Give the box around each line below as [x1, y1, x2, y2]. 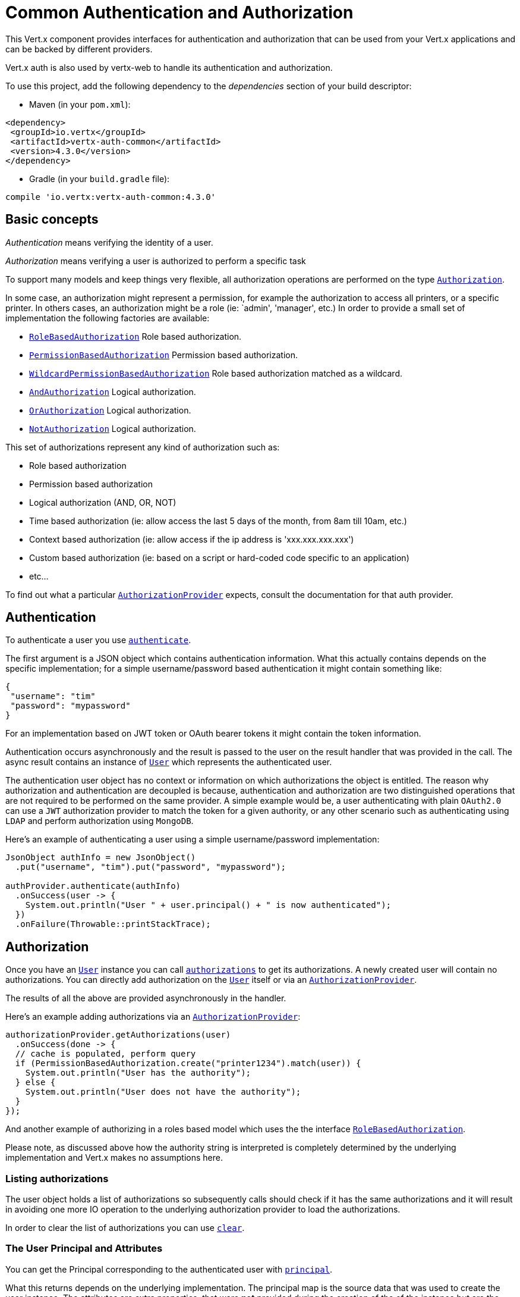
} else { [15, 1077, 56, 1088]
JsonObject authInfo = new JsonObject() [5, 853, 196, 863]
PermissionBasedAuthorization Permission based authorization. [29, 349, 298, 360]
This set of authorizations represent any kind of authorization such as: [5, 441, 280, 452]
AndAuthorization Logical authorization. [29, 386, 196, 397]
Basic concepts [5, 212, 99, 227]
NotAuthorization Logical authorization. [29, 423, 196, 434]
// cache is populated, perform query [15, 1049, 196, 1059]
